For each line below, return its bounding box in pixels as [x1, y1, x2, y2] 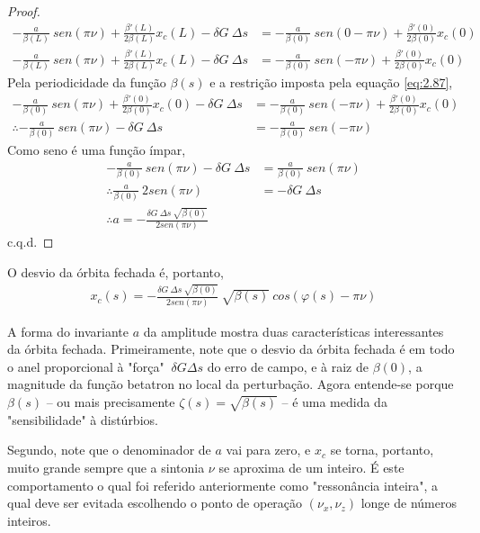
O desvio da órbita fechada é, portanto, [7, 262, 224, 281]
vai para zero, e [226, 440, 311, 459]
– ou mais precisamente [46, 393, 175, 411]
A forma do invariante [7, 321, 129, 340]
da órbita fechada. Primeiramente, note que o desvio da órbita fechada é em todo [7, 339, 455, 358]
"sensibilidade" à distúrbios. [7, 410, 158, 429]
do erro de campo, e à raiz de [207, 357, 369, 375]
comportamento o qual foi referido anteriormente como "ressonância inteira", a [7, 475, 439, 494]
